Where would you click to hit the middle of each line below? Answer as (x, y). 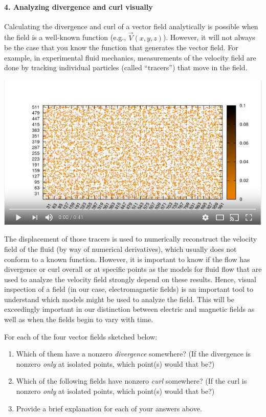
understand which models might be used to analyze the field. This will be (119, 299)
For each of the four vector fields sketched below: (81, 336)
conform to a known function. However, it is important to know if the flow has (127, 259)
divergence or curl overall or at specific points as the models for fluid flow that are (133, 269)
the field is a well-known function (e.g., (65, 37)
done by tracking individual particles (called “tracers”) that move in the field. (126, 67)
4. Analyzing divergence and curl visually (79, 6)
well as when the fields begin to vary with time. (79, 319)
